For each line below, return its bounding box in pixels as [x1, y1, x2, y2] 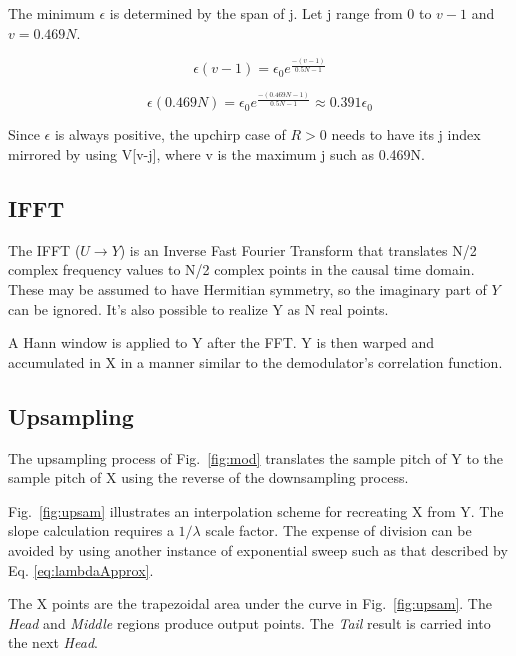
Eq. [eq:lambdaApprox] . [8, 559, 154, 580]
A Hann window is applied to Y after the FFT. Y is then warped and [8, 332, 435, 353]
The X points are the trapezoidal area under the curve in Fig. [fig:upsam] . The [8, 593, 492, 614]
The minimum [8, 3, 95, 23]
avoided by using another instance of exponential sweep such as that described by [8, 539, 508, 560]
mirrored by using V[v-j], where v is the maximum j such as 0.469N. [8, 143, 425, 164]
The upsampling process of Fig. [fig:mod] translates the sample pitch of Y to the [8, 447, 504, 468]
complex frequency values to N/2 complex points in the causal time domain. [8, 259, 475, 280]
